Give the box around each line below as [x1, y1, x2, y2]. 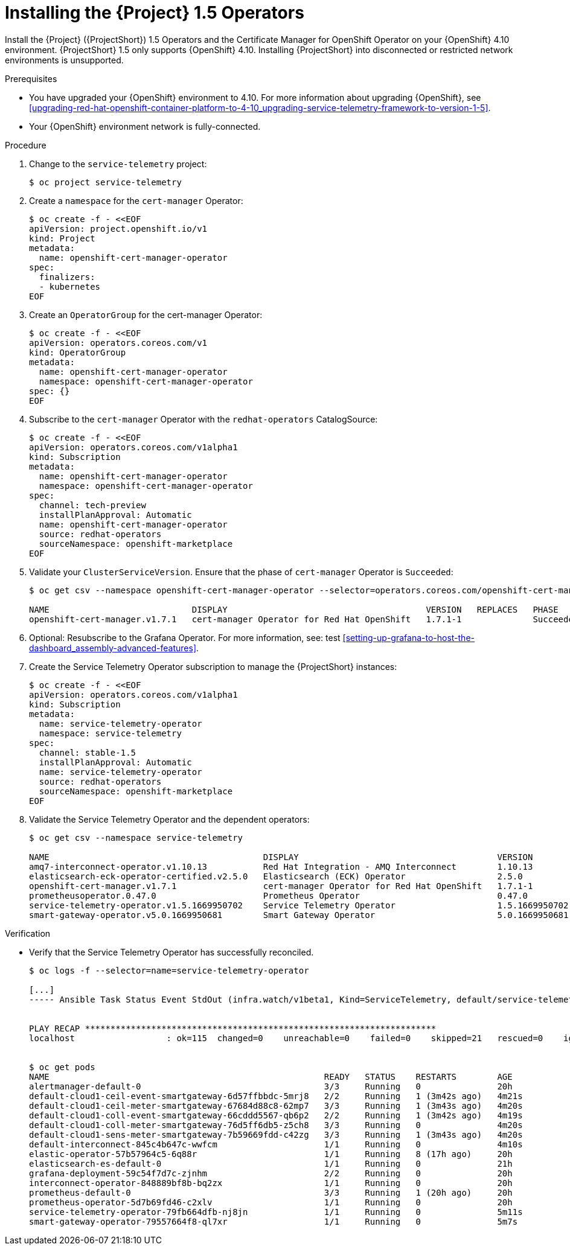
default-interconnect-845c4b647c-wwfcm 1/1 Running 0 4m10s [29, 1139, 523, 1149]
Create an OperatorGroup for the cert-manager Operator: [29, 309, 263, 320]
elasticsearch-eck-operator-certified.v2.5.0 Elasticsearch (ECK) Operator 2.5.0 [29, 871, 523, 881]
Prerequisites [5, 73, 57, 84]
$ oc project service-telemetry [29, 177, 182, 187]
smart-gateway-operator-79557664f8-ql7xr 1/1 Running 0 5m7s [29, 1216, 518, 1226]
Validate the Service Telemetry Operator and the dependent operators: [29, 814, 310, 824]
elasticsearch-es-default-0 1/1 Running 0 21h [29, 1158, 513, 1169]
